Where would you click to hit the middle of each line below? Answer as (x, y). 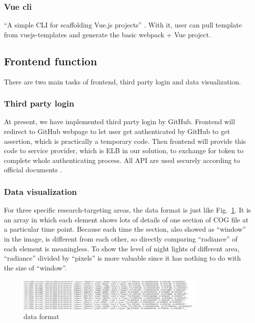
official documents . (33, 170)
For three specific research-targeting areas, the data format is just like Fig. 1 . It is (127, 210)
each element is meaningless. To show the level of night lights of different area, (122, 248)
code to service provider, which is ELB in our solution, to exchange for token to (124, 150)
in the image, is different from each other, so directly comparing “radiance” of (121, 238)
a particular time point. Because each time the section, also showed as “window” (125, 229)
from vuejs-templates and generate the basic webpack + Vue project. (107, 34)
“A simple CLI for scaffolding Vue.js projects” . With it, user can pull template (123, 25)
